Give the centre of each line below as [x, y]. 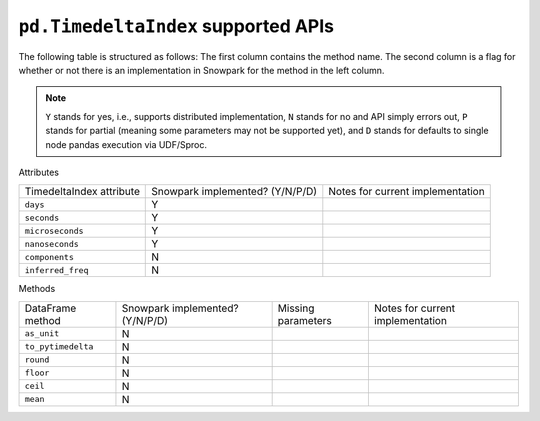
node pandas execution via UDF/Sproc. [126, 144]
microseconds [54, 230]
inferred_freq [56, 270]
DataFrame [50, 308]
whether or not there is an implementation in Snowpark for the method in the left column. [201, 70]
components [49, 256]
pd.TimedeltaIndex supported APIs [176, 26]
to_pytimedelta [59, 346]
